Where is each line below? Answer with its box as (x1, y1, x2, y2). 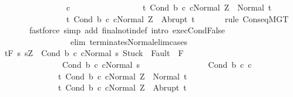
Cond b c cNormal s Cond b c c (62, 58, 252, 70)
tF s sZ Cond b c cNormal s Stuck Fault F (4, 47, 184, 59)
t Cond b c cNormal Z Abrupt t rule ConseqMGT (66, 12, 289, 25)
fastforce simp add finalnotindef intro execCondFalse (29, 24, 225, 36)
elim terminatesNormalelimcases (70, 35, 187, 47)
